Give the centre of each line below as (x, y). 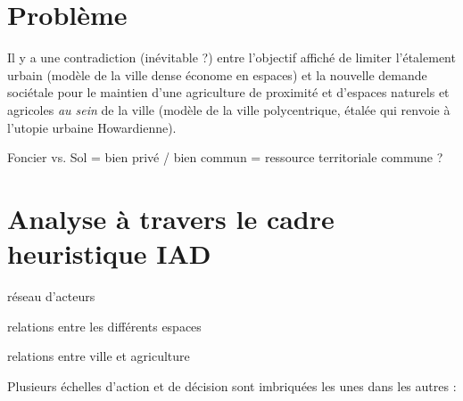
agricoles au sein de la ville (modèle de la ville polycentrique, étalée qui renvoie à (229, 109)
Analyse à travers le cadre (171, 218)
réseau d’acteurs (51, 296)
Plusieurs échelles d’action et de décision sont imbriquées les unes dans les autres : (232, 385)
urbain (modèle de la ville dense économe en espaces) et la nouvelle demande (217, 74)
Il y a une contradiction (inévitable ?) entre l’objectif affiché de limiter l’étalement (231, 57)
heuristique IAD (109, 254)
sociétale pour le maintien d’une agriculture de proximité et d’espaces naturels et (228, 92)
